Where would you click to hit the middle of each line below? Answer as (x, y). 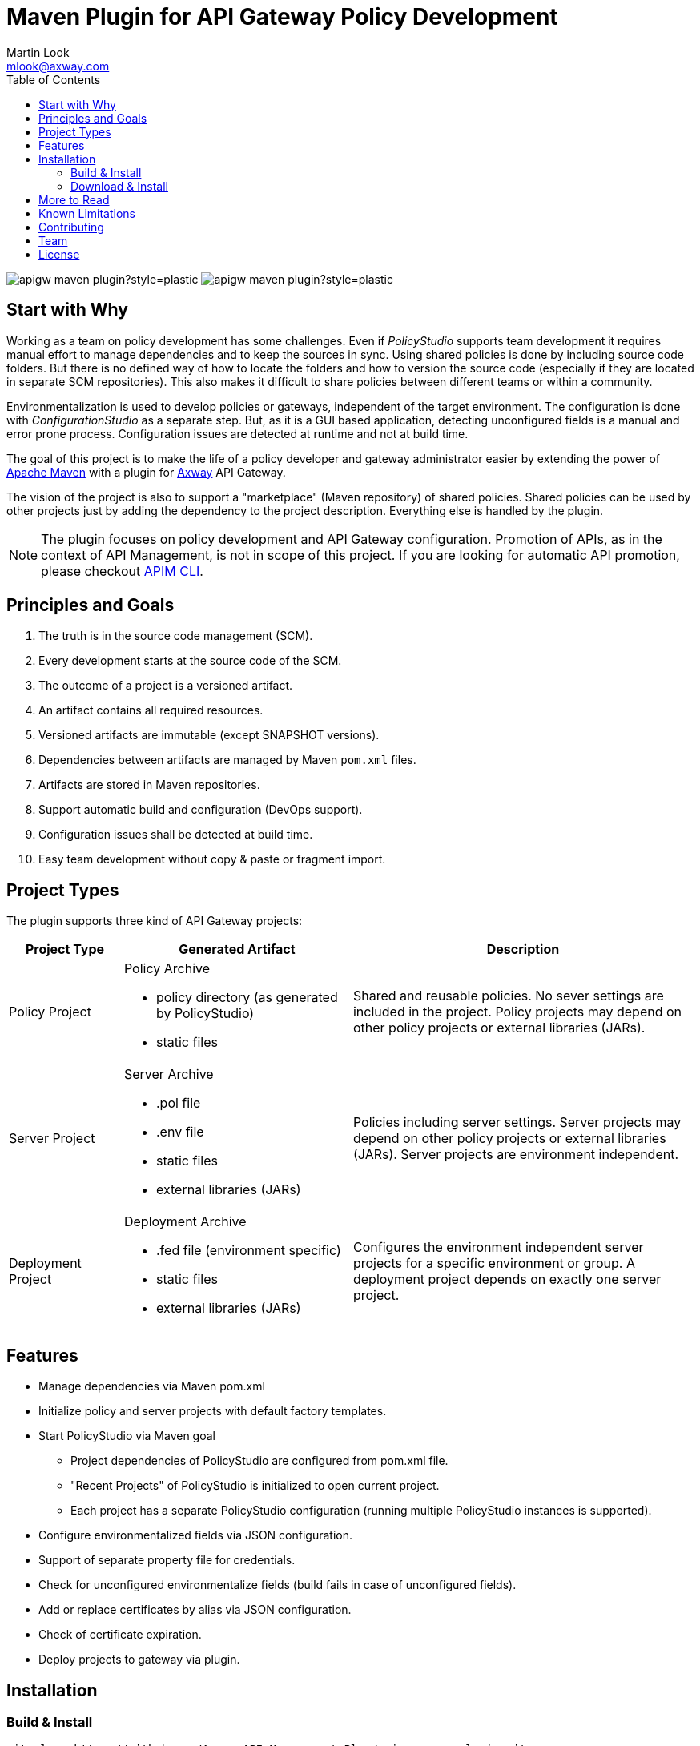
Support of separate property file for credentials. (167, 1560)
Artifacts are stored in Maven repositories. (149, 785)
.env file (180, 1132)
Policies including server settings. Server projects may (517, 1122)
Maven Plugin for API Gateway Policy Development (282, 17)
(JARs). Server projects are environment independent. (516, 1155)
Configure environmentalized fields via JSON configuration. (195, 1535)
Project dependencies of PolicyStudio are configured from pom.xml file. (259, 1461)
